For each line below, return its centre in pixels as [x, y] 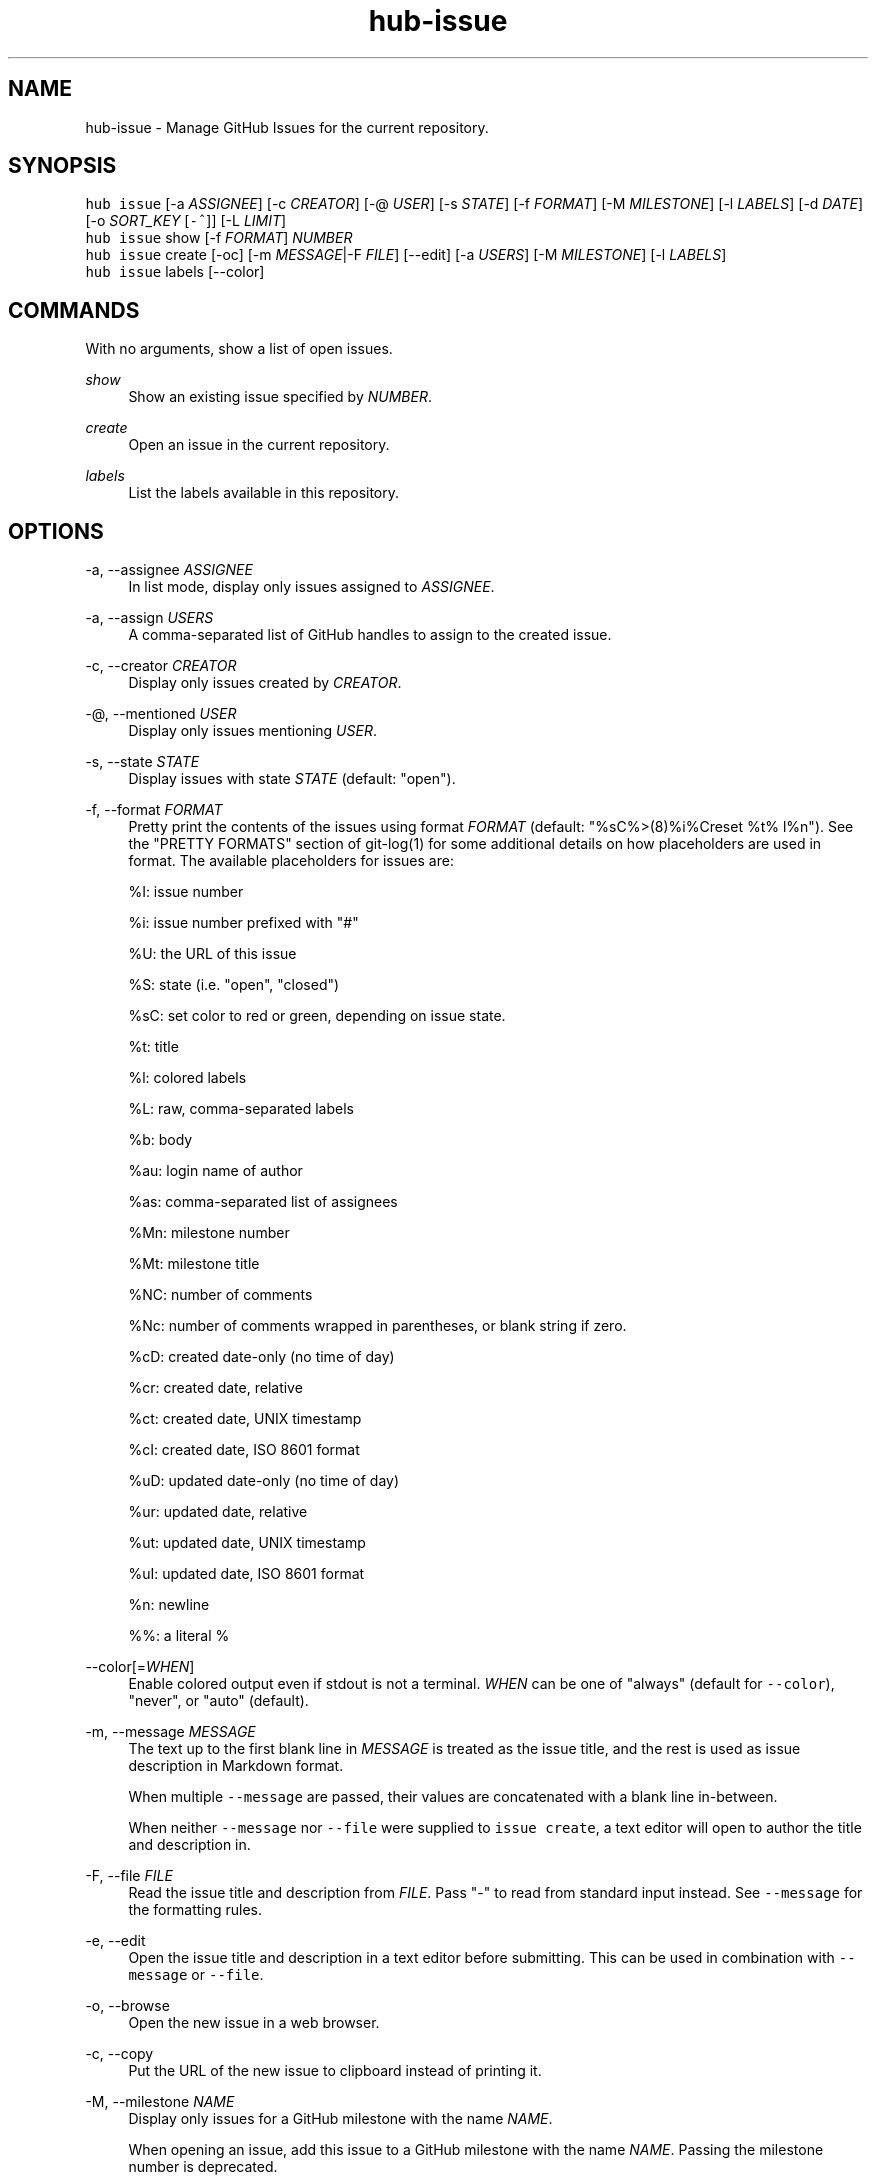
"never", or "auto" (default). [218, 1701]
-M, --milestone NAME [160, 2102]
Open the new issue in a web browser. [254, 2023]
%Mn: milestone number [209, 1233]
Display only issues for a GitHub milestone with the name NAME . [340, 2119]
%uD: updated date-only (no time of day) [264, 1481]
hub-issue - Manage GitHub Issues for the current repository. [287, 127]
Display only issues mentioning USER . [252, 731]
